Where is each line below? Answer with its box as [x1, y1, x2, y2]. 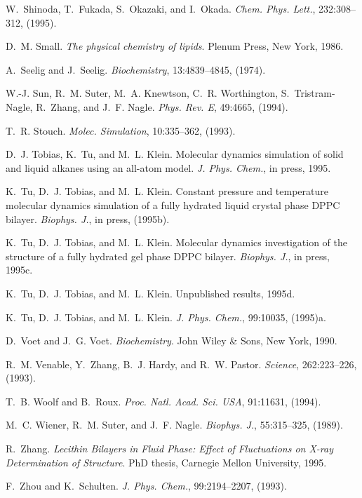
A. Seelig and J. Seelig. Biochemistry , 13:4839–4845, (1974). [6, 62, 266, 76]
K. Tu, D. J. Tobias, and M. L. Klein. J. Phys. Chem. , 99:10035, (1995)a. [6, 309, 326, 324]
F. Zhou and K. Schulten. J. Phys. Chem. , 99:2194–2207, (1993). [6, 478, 287, 493]
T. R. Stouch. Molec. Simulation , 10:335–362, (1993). [6, 123, 236, 137]
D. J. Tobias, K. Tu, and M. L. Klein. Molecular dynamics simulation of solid [6, 147, 344, 161]
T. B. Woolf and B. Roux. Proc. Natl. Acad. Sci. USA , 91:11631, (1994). [6, 393, 321, 408]
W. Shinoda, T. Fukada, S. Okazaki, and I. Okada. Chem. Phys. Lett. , [6, 1, 316, 15]
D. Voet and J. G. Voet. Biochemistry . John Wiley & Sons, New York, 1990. [6, 333, 337, 348]
